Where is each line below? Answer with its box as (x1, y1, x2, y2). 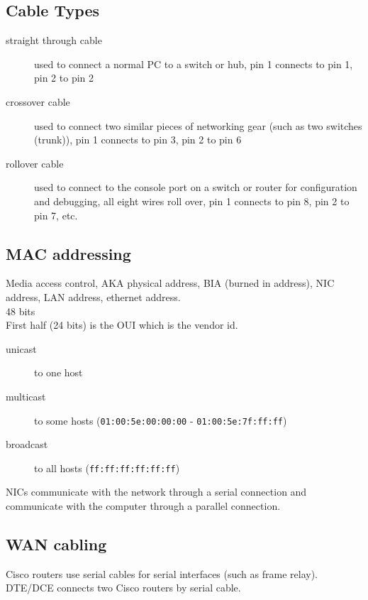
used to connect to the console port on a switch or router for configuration (34, 180, 357, 195)
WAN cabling (6, 533, 107, 555)
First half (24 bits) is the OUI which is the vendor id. (6, 317, 238, 332)
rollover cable (6, 156, 64, 170)
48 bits (6, 303, 35, 318)
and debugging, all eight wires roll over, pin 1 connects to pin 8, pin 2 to (34, 193, 350, 208)
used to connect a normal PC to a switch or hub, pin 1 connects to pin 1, (34, 56, 353, 71)
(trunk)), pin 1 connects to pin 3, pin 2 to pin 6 (34, 132, 242, 147)
